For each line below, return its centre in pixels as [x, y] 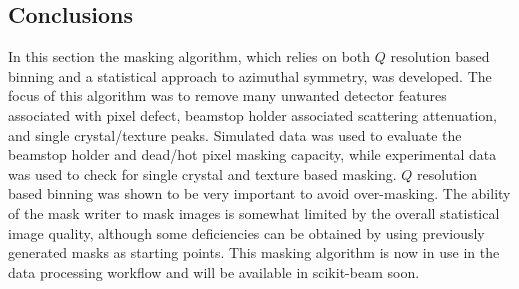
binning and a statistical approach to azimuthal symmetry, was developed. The [250, 75]
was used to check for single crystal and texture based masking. [202, 173]
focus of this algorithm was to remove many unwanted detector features [227, 95]
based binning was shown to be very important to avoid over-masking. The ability [259, 193]
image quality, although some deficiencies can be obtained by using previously [246, 232]
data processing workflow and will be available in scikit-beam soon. [214, 271]
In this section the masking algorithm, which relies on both [189, 56]
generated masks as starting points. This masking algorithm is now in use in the [254, 252]
